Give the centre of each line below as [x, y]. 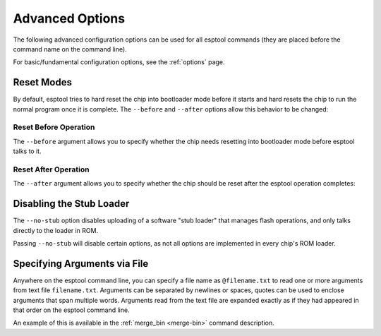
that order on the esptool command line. [71, 310]
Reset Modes [42, 82]
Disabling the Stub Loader [71, 204]
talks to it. [27, 151]
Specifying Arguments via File [81, 264]
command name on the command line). [70, 49]
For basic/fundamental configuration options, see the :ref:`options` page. [119, 62]
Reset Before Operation [54, 127]
